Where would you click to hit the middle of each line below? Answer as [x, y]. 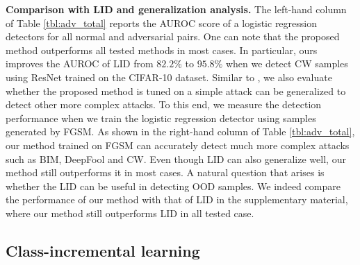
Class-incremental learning [103, 250]
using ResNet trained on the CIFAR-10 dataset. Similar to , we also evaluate [169, 77]
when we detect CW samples [287, 63]
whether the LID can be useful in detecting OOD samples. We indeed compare [173, 186]
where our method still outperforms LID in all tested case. [130, 213]
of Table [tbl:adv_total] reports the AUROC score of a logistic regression [161, 23]
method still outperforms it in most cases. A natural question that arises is [165, 172]
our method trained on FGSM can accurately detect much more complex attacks [178, 145]
